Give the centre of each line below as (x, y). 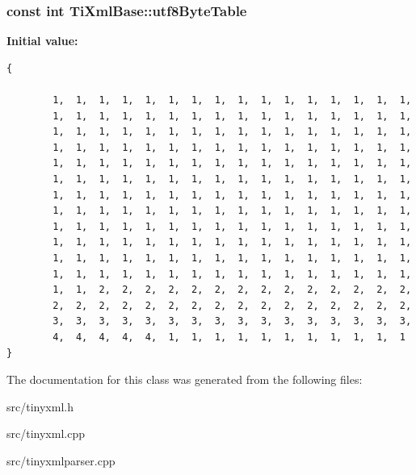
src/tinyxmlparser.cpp (61, 460)
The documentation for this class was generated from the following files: (185, 379)
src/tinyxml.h (40, 406)
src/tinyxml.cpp (46, 433)
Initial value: (42, 41)
